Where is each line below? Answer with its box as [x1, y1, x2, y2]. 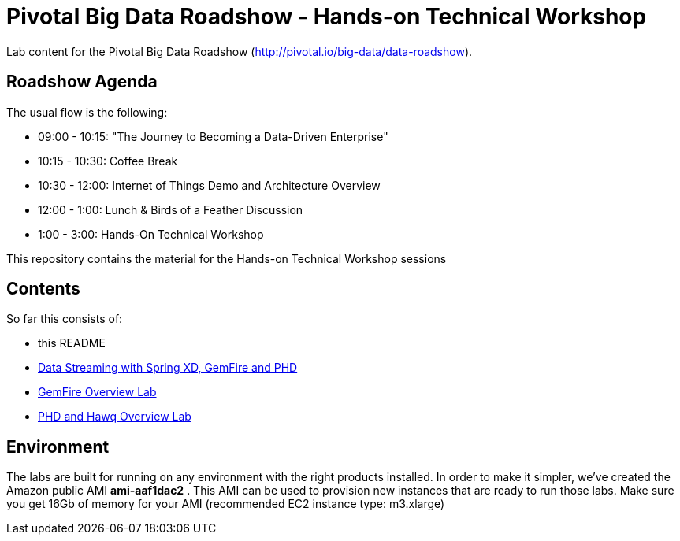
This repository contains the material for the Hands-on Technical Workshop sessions [6, 251, 447, 265]
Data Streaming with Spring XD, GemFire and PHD [38, 361, 298, 375]
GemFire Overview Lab [38, 385, 157, 399]
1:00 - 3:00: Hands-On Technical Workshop [38, 227, 264, 241]
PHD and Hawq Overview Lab [38, 409, 191, 424]
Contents [6, 279, 80, 299]
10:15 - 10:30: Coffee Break [38, 154, 178, 168]
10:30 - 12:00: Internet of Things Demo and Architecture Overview [38, 178, 381, 192]
